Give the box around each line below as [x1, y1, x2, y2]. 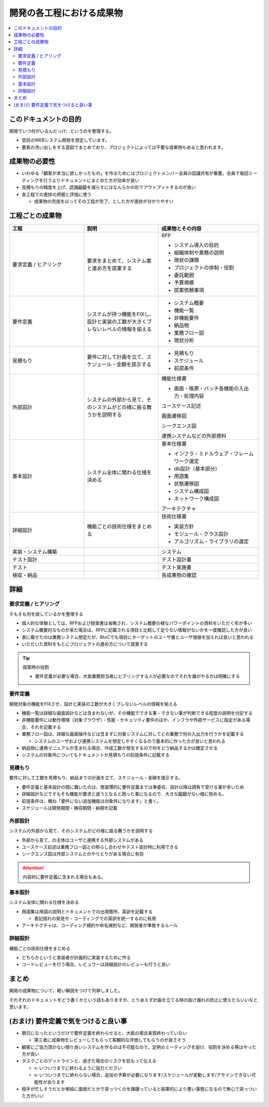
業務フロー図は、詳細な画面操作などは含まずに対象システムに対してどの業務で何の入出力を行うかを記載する [21, 731, 244, 737]
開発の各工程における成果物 [9, 7, 123, 18]
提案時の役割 [22, 664, 49, 670]
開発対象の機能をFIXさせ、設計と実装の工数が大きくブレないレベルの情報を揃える [9, 701, 178, 707]
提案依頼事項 [174, 286, 204, 293]
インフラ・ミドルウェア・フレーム [174, 450, 254, 457]
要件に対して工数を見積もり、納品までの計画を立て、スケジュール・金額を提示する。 [9, 775, 183, 781]
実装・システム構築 [12, 548, 57, 555]
